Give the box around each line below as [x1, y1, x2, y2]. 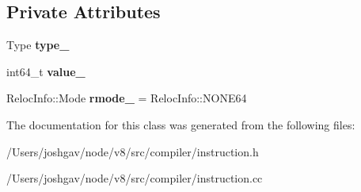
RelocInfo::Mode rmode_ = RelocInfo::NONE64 [6, 90, 247, 106]
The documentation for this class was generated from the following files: [6, 116, 355, 132]
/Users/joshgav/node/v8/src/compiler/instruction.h [6, 143, 259, 159]
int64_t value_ [6, 63, 85, 79]
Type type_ [6, 36, 70, 53]
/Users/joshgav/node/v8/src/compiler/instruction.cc [6, 170, 263, 186]
